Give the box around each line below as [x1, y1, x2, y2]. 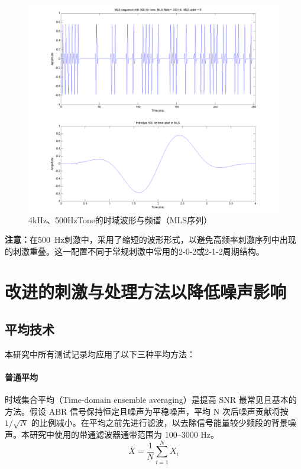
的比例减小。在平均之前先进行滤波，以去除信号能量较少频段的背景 [31, 416, 288, 429]
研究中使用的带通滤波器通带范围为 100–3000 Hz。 [29, 428, 219, 441]
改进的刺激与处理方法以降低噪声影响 [5, 279, 287, 304]
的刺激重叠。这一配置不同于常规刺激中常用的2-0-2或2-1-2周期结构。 [5, 245, 264, 257]
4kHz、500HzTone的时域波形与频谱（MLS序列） [28, 213, 212, 226]
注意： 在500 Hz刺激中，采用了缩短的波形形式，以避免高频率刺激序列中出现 [5, 233, 296, 246]
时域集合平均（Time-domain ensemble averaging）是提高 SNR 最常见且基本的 [5, 393, 297, 406]
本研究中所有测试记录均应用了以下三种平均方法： [5, 347, 195, 360]
